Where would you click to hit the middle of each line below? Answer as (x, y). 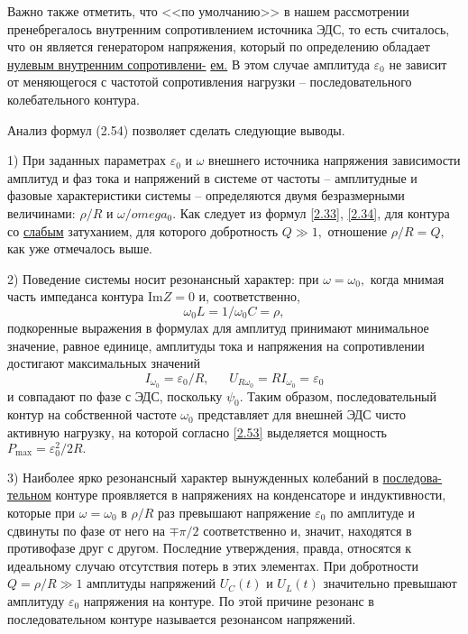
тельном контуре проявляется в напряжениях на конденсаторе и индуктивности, (227, 495)
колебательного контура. (73, 99)
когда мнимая (407, 278)
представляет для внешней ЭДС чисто (302, 414)
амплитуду (36, 600)
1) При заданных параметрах (87, 160)
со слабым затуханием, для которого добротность (143, 230)
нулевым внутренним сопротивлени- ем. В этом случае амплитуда (188, 64)
